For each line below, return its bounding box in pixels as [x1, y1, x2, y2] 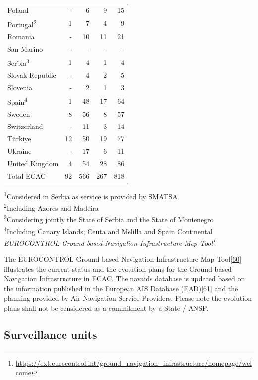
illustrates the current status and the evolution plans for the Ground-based [4, 263, 232, 274]
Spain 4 [7, 95, 28, 107]
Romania [7, 31, 35, 42]
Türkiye [7, 133, 31, 144]
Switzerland [7, 121, 43, 131]
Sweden [7, 109, 30, 119]
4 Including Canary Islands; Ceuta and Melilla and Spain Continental [4, 224, 213, 236]
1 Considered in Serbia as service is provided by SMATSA [4, 190, 178, 201]
